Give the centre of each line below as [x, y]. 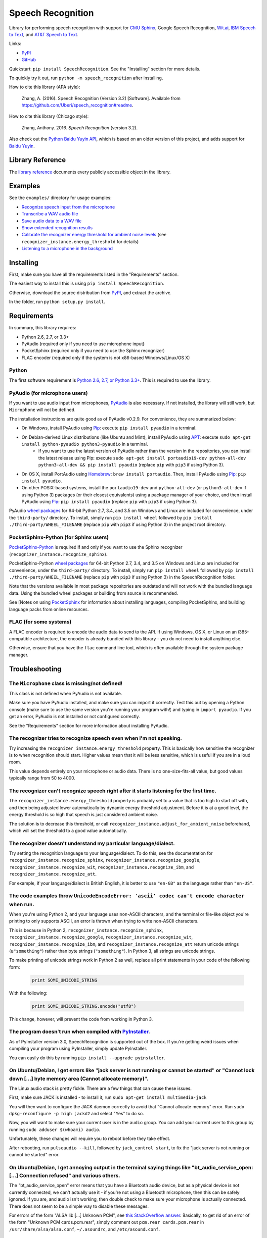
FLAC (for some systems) [40, 622]
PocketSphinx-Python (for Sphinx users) [59, 537]
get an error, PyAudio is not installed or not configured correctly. [75, 717]
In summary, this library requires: [43, 328]
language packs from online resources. [49, 609]
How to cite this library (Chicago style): [49, 116]
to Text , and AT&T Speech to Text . [44, 34]
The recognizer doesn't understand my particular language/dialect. [92, 843]
